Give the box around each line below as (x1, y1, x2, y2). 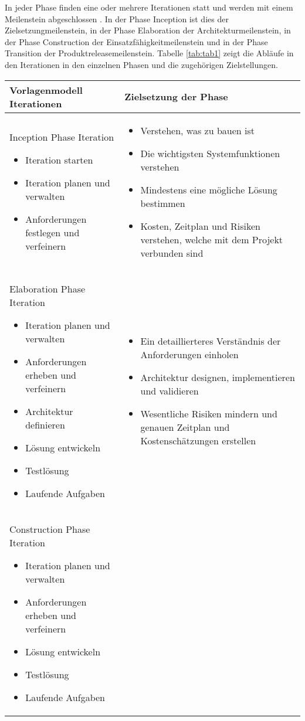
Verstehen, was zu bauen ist (140, 123, 255, 137)
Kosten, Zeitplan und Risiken (140, 219, 260, 233)
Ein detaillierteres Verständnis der (140, 334, 281, 348)
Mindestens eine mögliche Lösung (140, 182, 277, 196)
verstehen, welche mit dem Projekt (140, 232, 283, 246)
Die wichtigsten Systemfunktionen (140, 146, 280, 160)
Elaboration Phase (9, 281, 86, 295)
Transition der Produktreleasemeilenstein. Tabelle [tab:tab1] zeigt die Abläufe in (5, 47, 294, 59)
